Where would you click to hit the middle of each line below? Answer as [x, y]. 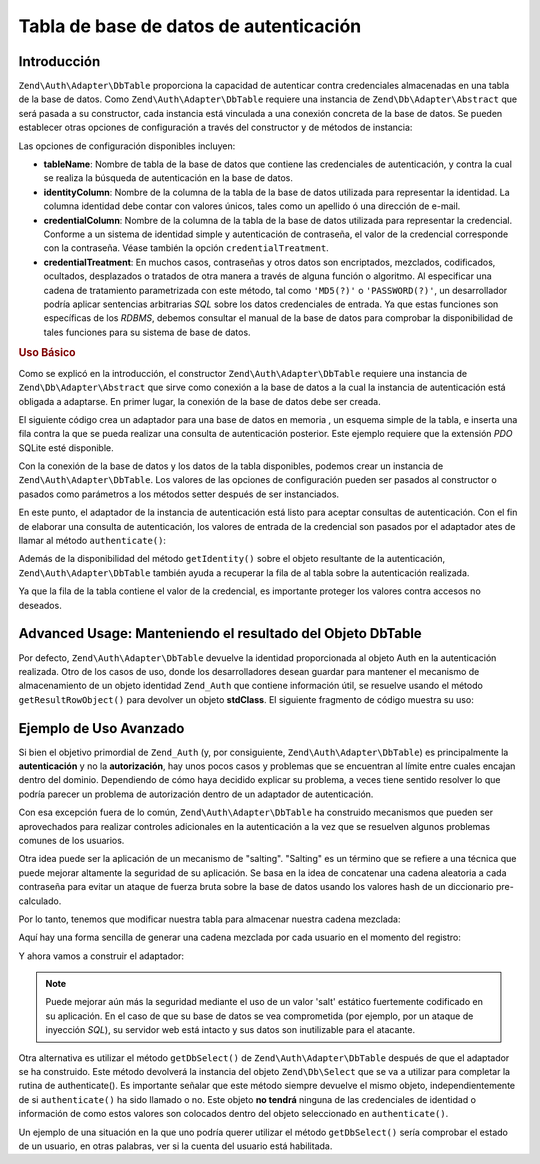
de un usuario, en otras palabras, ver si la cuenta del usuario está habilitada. [175, 1146]
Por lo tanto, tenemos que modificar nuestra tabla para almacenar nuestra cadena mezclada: [209, 919]
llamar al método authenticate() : [92, 541]
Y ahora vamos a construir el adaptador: [101, 956]
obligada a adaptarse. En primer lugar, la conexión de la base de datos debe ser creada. [200, 401]
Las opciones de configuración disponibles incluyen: [127, 146]
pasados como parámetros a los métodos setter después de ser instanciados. [179, 494]
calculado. [40, 901]
